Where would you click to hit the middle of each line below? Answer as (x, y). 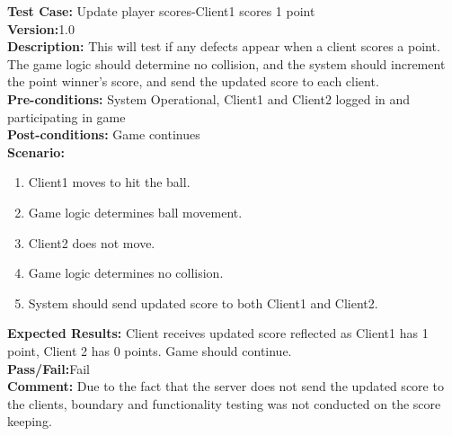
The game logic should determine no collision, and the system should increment (226, 63)
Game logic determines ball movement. (135, 212)
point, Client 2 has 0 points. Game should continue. (150, 350)
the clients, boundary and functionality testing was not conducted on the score (224, 403)
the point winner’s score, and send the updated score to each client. (193, 81)
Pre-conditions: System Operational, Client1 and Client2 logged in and (209, 98)
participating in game (66, 116)
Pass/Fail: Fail (49, 368)
